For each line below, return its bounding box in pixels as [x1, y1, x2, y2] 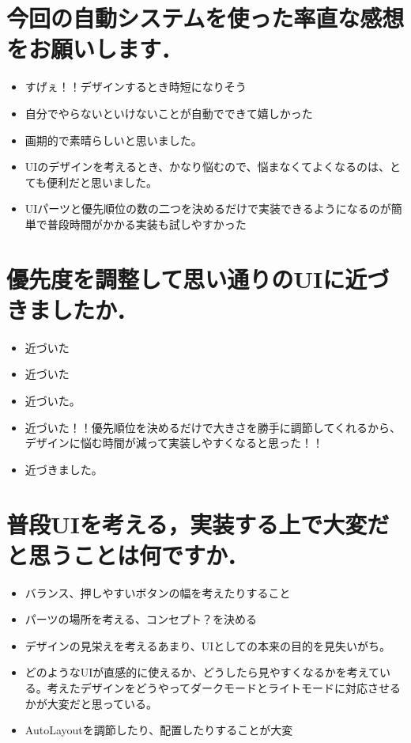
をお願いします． [6, 32, 183, 65]
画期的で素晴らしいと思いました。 [25, 131, 202, 148]
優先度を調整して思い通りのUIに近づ [6, 262, 390, 294]
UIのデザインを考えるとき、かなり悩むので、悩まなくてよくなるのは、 [25, 158, 390, 175]
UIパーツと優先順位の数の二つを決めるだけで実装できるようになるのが [25, 200, 391, 217]
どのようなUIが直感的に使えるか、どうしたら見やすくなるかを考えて [25, 664, 379, 680]
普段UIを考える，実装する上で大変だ [6, 507, 390, 540]
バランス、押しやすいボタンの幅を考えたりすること [25, 584, 291, 601]
